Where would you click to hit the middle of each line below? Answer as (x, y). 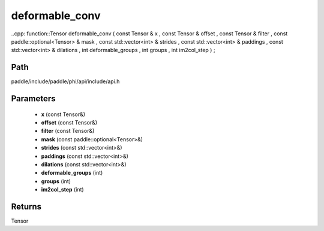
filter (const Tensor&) (68, 131)
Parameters (33, 99)
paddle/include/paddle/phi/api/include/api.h (65, 81)
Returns (26, 206)
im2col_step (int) (62, 190)
